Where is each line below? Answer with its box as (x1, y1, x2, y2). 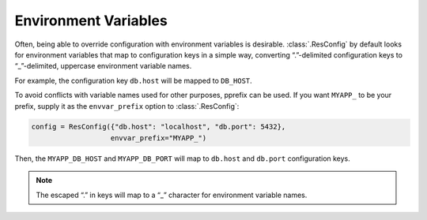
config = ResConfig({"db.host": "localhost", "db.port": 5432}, (31, 122, 286, 132)
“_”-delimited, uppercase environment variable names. (14, 62, 192, 71)
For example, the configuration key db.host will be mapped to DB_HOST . (14, 76, 252, 85)
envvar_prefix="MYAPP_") (110, 133, 207, 142)
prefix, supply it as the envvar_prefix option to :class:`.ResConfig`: (14, 101, 240, 110)
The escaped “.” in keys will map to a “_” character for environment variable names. (36, 190, 308, 199)
